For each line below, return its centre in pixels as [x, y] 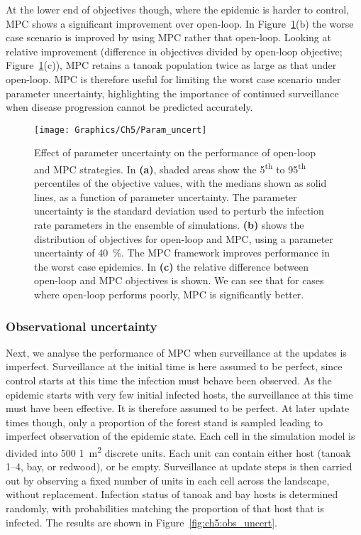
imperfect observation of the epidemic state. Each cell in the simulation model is [180, 436]
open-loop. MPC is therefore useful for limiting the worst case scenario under [173, 79]
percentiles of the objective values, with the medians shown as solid [180, 183]
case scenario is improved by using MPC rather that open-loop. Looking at [168, 37]
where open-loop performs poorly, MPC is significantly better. [169, 294]
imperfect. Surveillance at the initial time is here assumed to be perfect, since [174, 366]
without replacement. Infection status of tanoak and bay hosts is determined [172, 494]
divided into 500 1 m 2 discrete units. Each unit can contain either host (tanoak [178, 451]
